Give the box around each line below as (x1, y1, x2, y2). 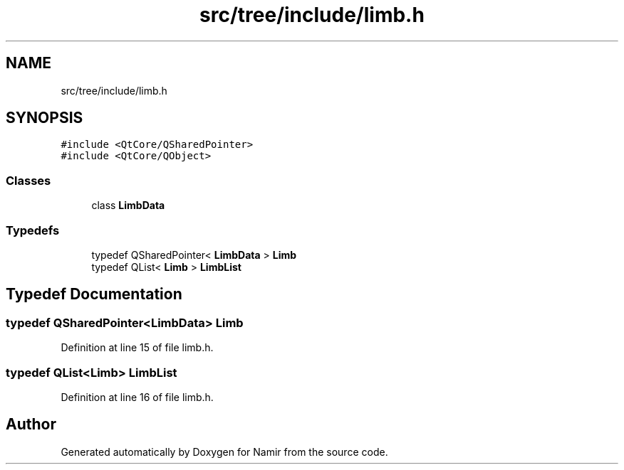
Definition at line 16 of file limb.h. (61, 390, 214, 403)
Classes (6, 173, 51, 188)
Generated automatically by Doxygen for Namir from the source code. (61, 445, 388, 458)
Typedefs (6, 223, 60, 237)
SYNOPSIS (6, 109, 83, 127)
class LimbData (91, 199, 165, 212)
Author (6, 415, 56, 434)
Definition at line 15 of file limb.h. (61, 341, 214, 354)
